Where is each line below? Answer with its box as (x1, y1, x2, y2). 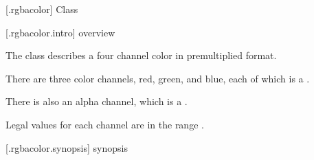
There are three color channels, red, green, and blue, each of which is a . (5, 71, 310, 85)
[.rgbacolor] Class (5, 2, 78, 16)
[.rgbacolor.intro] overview (5, 25, 115, 39)
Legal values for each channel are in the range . (5, 117, 204, 131)
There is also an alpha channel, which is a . (5, 94, 188, 108)
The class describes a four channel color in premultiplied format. (5, 48, 277, 62)
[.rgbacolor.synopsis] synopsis (5, 140, 128, 155)
